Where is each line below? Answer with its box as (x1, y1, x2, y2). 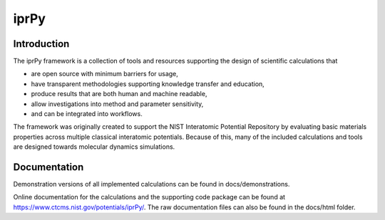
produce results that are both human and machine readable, (31, 90, 207, 98)
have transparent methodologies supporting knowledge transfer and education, (31, 79, 265, 88)
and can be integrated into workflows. (31, 110, 143, 118)
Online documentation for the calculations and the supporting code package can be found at (13, 193, 285, 201)
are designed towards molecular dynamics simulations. (13, 142, 175, 151)
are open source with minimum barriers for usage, (31, 70, 178, 78)
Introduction (13, 38, 70, 50)
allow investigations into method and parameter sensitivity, (31, 100, 204, 108)
